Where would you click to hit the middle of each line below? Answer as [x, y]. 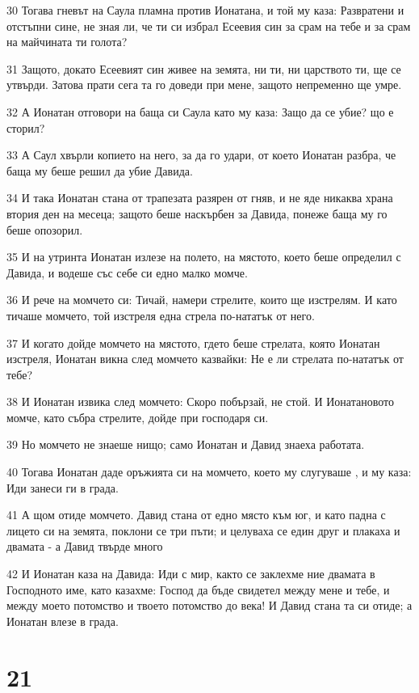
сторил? [26, 127]
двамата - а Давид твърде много [85, 546]
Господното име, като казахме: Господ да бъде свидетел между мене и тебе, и [198, 589]
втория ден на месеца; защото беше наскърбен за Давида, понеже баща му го [197, 213]
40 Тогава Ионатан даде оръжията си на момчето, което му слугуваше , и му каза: [209, 472]
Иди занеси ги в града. [63, 487]
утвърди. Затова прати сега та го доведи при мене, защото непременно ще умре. [204, 85]
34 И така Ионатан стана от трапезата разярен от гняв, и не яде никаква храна [200, 198]
